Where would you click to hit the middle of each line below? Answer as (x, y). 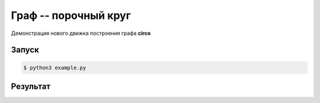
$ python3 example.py (55, 67)
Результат (31, 86)
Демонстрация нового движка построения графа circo (81, 33)
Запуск (25, 50)
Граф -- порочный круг (71, 15)
